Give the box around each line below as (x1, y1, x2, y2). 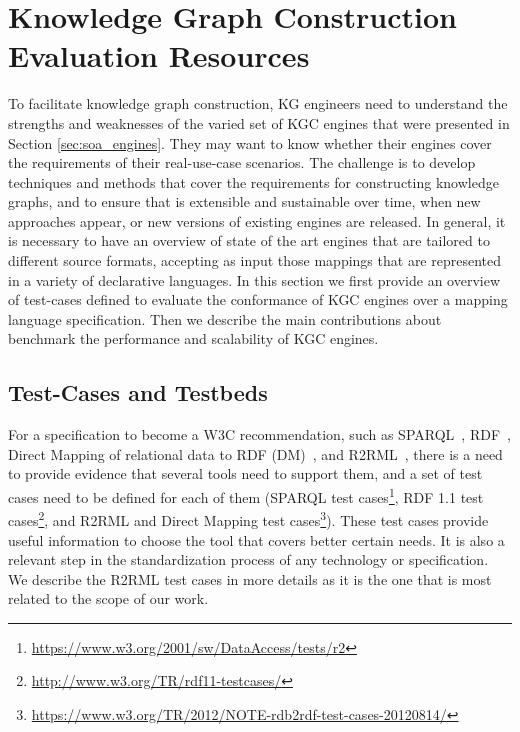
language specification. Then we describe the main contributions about (8, 308, 442, 329)
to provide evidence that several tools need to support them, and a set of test (8, 463, 483, 484)
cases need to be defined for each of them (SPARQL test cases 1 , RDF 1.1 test (8, 484, 484, 507)
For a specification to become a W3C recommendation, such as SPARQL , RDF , (8, 424, 511, 445)
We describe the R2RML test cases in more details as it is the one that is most (8, 568, 492, 589)
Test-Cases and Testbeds (8, 377, 268, 408)
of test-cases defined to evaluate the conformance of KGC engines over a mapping (8, 289, 508, 310)
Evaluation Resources (8, 35, 310, 76)
